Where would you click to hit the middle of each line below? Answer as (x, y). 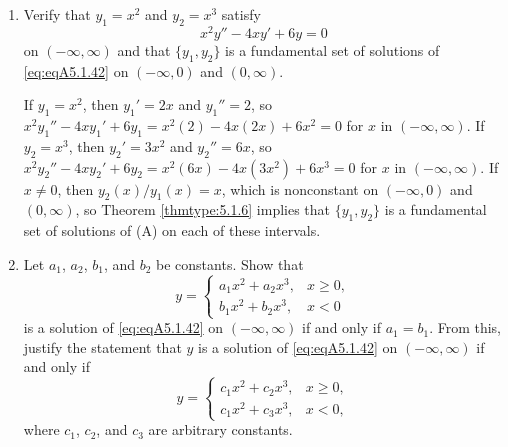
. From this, (465, 327)
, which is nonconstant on (300, 188)
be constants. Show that (230, 263)
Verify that (57, 14)
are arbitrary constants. (220, 429)
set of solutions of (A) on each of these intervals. (172, 230)
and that (144, 49)
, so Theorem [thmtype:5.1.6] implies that (203, 209)
